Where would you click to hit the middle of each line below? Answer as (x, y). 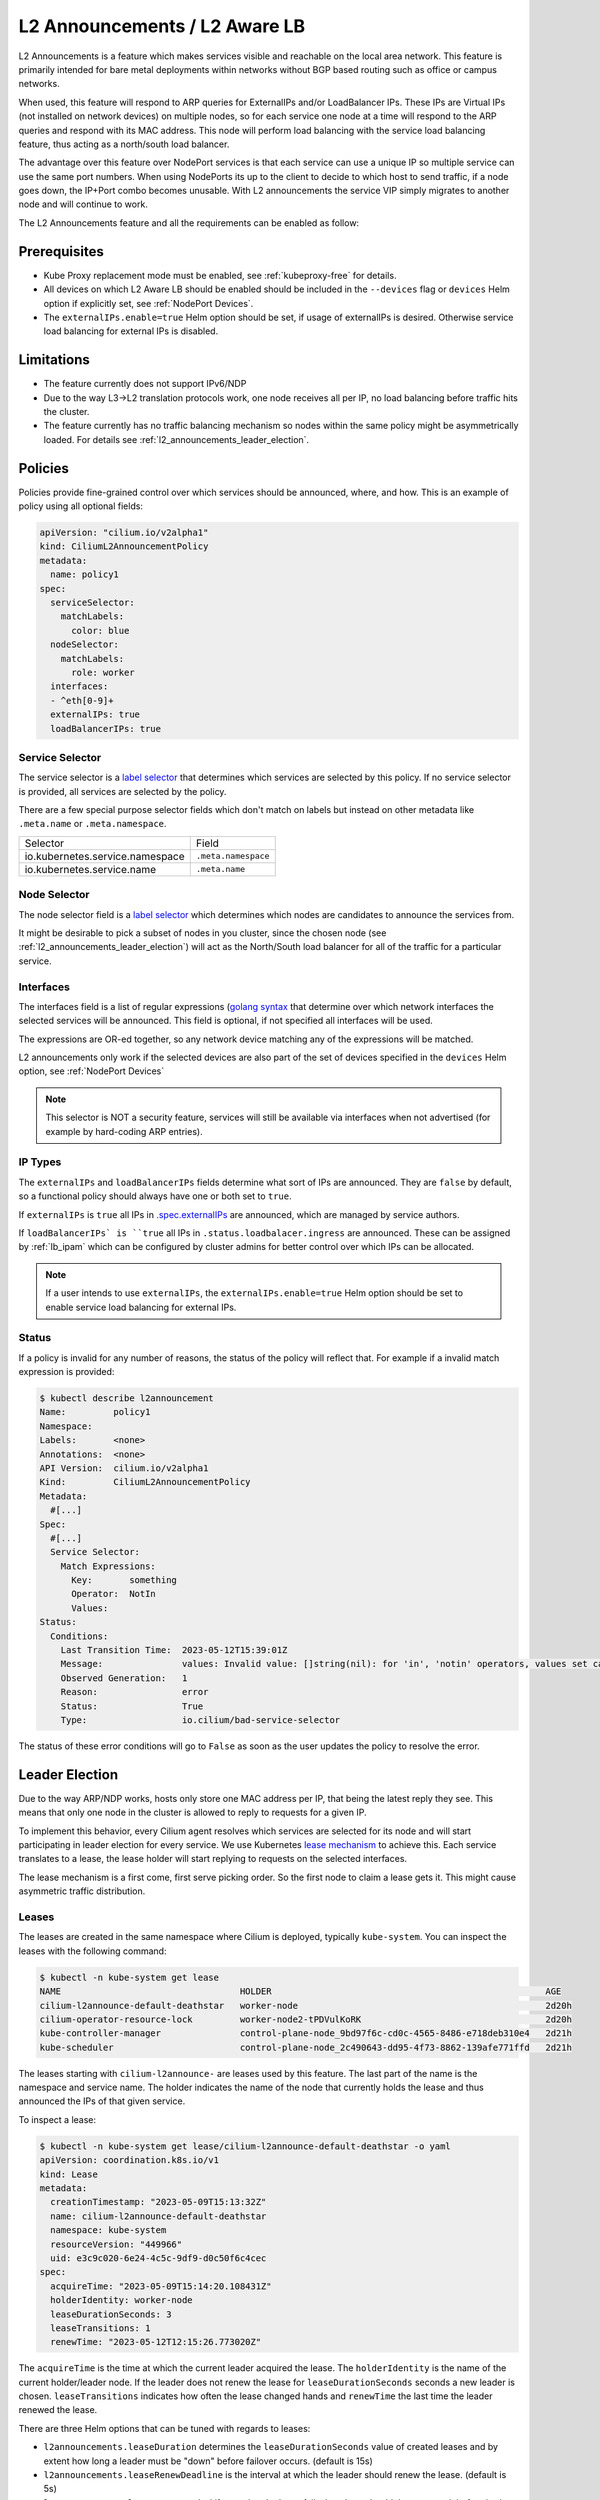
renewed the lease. (58, 2410)
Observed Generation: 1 (124, 1678)
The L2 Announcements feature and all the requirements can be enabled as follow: (189, 222)
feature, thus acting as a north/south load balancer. (124, 144)
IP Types (40, 1162)
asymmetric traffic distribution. (82, 1891)
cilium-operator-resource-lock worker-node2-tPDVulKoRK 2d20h (305, 2019)
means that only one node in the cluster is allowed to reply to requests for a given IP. (192, 1812)
